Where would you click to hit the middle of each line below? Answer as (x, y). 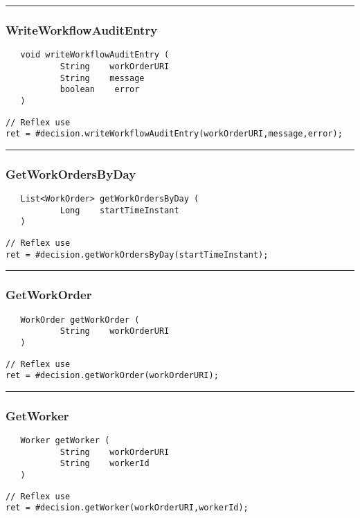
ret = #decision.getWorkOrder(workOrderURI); (112, 376)
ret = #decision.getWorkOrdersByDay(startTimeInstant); (137, 254)
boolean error (100, 90)
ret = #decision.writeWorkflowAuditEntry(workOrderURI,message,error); (174, 134)
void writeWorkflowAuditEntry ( (95, 55)
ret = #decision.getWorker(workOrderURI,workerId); (127, 508)
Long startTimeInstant (119, 210)
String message (102, 78)
